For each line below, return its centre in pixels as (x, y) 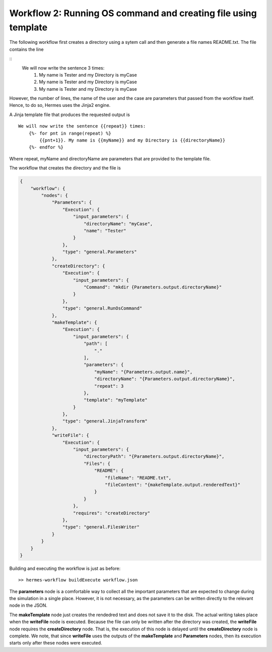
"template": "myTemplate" (116, 400)
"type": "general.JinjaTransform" (105, 421)
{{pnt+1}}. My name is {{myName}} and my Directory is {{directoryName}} (132, 140)
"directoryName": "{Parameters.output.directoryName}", (164, 379)
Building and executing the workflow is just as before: (65, 568)
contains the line (26, 49)
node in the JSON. (28, 606)
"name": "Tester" (105, 230)
